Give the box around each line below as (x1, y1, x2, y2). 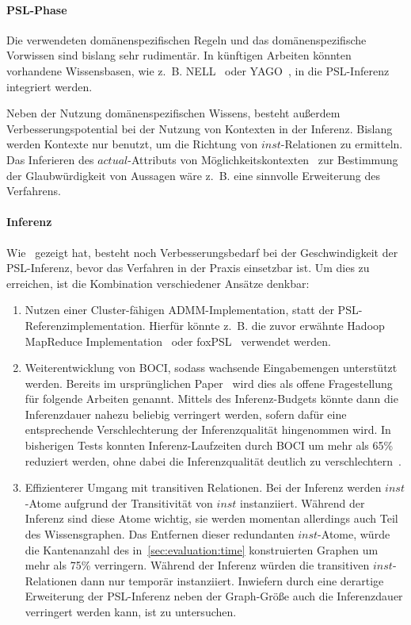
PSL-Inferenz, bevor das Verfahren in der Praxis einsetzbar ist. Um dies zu (6, 259, 370, 276)
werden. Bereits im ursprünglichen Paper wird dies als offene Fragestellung (25, 374, 393, 391)
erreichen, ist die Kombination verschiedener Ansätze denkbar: (6, 274, 310, 291)
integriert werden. (6, 78, 93, 94)
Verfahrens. (6, 182, 62, 199)
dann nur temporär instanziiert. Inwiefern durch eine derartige (80, 572, 384, 589)
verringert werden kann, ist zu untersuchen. (25, 604, 237, 619)
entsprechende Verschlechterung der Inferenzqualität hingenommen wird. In (25, 421, 391, 438)
